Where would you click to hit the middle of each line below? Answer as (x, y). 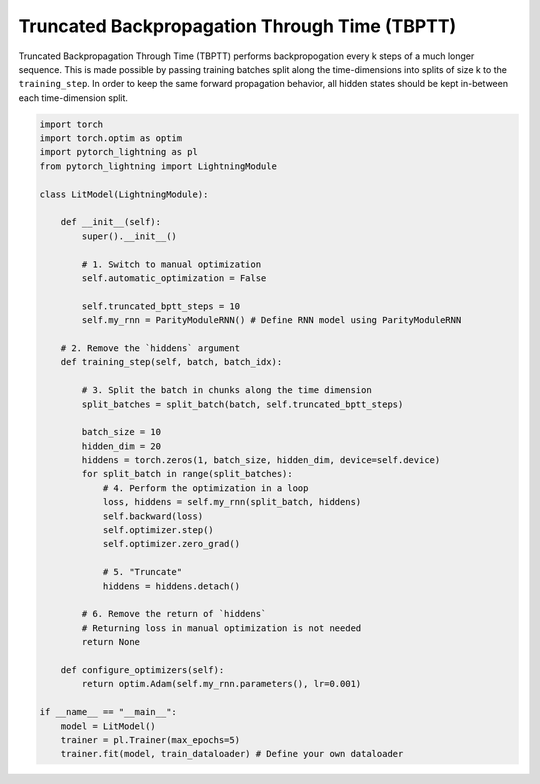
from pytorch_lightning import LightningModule (158, 166)
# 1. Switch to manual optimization (171, 264)
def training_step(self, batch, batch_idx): (171, 362)
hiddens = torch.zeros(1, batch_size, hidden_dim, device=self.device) (261, 460)
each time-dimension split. (73, 97)
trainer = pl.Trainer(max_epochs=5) (150, 739)
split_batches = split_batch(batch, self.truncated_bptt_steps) (242, 404)
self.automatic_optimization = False (174, 278)
